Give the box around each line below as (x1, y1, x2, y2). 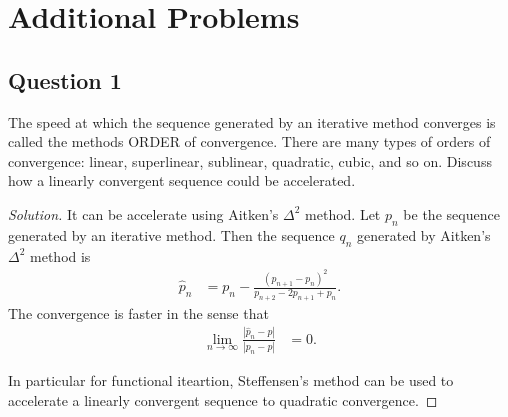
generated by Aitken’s (357, 224, 491, 245)
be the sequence (403, 203, 500, 224)
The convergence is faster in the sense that (8, 302, 269, 323)
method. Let (305, 203, 381, 224)
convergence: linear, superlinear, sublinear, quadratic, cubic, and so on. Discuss (8, 150, 492, 171)
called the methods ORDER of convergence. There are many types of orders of (8, 131, 491, 152)
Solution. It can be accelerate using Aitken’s (8, 203, 279, 224)
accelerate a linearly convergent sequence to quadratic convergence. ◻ (8, 389, 438, 410)
